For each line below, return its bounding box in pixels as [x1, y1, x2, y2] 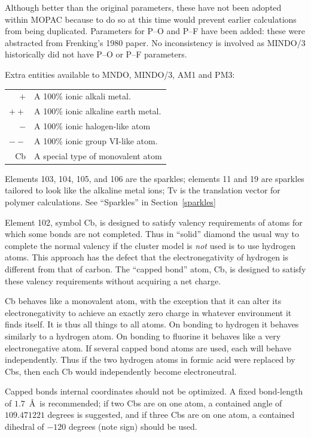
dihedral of [5, 420, 44, 433]
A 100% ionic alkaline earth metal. [34, 105, 161, 117]
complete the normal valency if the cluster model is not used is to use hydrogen [5, 239, 296, 251]
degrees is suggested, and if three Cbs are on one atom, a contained [47, 408, 295, 421]
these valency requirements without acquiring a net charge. [5, 274, 221, 287]
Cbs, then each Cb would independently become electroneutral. [5, 365, 237, 377]
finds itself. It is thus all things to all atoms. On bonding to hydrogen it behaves [5, 318, 299, 330]
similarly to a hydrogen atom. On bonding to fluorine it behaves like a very [5, 329, 281, 342]
